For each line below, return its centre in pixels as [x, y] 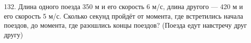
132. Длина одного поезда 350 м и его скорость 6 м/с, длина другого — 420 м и [124, 6]
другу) [14, 34]
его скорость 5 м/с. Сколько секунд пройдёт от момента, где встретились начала [124, 16]
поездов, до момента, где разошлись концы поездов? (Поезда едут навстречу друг [125, 25]
